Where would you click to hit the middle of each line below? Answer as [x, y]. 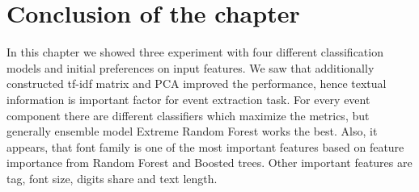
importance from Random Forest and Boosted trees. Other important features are [209, 163]
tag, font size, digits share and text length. [112, 178]
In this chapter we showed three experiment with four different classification [195, 52]
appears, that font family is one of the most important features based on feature [205, 146]
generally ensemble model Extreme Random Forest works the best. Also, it [192, 131]
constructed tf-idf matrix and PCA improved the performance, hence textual [197, 83]
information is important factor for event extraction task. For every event [188, 99]
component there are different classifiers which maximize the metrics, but [188, 115]
